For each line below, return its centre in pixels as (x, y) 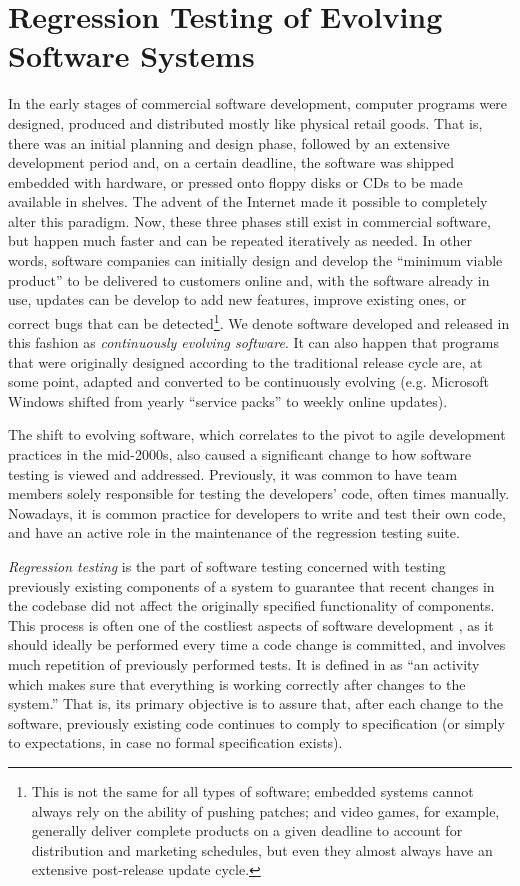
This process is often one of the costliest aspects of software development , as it (251, 624)
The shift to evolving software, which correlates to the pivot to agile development (257, 434)
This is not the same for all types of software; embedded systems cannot (252, 790)
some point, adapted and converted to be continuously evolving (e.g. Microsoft (248, 381)
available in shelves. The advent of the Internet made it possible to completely (248, 201)
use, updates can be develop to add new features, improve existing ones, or (237, 299)
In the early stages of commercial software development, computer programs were (258, 103)
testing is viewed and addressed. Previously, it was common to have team (233, 473)
